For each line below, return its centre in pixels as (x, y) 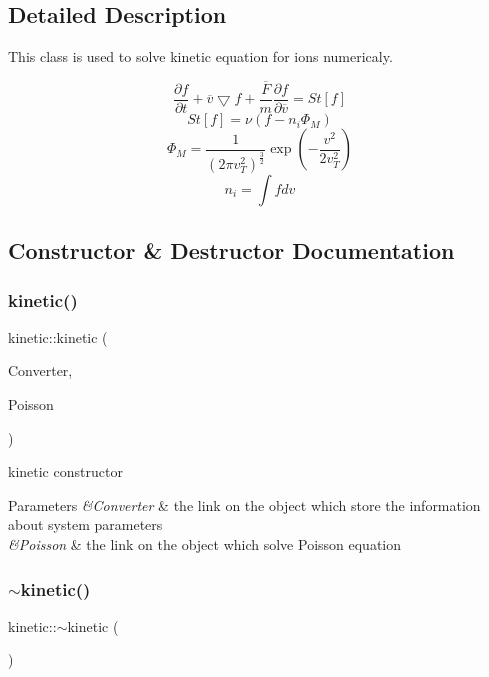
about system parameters (85, 524)
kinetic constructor (65, 471)
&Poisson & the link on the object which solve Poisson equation (205, 544)
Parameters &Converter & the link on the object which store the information (244, 504)
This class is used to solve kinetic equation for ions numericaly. (200, 56)
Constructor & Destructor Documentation (231, 250)
